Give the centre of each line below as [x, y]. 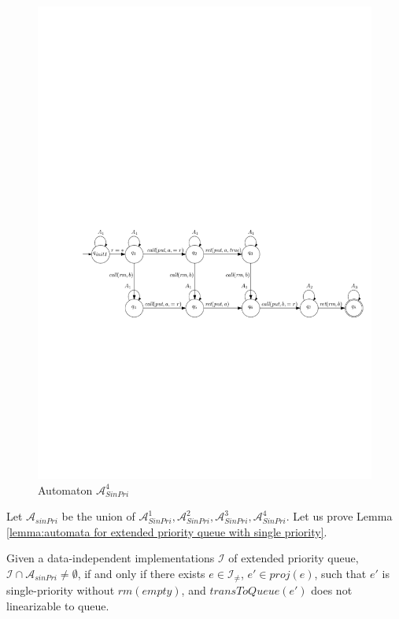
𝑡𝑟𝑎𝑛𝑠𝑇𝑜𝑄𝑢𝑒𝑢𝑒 [245, 592]
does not [332, 590]
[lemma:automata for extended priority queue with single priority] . [167, 531]
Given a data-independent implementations [111, 558]
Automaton [65, 489]
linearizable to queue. [58, 605]
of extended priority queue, [294, 558]
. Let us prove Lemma [339, 516]
